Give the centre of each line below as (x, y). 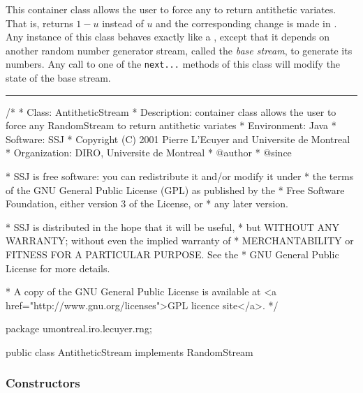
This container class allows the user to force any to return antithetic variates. (171, 9)
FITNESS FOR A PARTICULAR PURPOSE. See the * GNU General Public (172, 254)
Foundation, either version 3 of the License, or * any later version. (147, 203)
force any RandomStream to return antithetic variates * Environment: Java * (171, 125)
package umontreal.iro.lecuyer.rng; (79, 328)
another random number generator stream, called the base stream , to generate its (179, 50)
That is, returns (39, 23)
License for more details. (58, 268)
